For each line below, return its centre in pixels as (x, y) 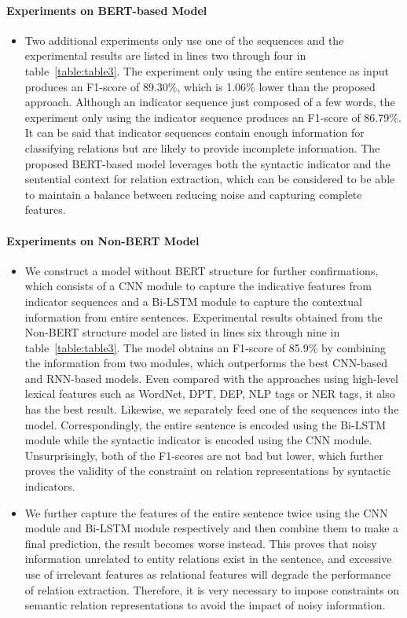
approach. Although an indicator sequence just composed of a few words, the (210, 102)
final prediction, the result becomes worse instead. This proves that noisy (201, 543)
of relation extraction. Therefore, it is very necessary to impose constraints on (212, 589)
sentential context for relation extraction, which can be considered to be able (210, 179)
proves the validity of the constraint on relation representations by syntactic (208, 471)
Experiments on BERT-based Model (107, 10)
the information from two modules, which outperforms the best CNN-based (206, 363)
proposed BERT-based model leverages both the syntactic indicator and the (207, 163)
